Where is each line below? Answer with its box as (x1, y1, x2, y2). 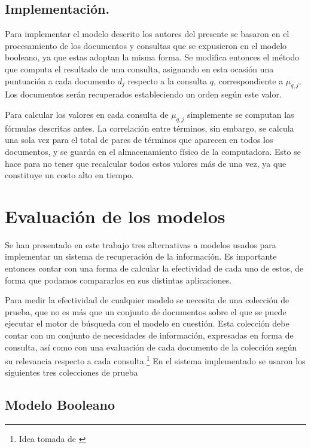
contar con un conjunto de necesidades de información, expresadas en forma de (5, 329, 294, 342)
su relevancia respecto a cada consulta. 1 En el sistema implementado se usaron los (5, 353, 306, 367)
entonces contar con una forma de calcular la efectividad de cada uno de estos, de (5, 262, 304, 275)
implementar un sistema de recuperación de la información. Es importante (5, 250, 277, 263)
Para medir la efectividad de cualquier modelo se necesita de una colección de (5, 294, 289, 306)
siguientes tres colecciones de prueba (5, 366, 138, 379)
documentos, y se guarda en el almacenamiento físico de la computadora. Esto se (5, 145, 301, 157)
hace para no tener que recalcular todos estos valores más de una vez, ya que (5, 157, 286, 169)
